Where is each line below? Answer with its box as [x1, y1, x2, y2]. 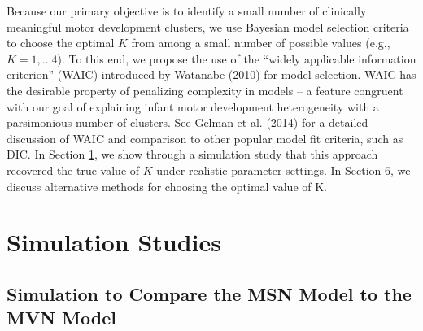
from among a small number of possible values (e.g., [131, 34, 390, 51]
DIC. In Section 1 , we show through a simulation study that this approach [7, 146, 378, 163]
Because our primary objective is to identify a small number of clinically [7, 2, 367, 19]
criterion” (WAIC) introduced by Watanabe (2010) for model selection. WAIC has [7, 66, 416, 83]
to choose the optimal [7, 34, 115, 51]
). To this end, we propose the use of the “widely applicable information [57, 50, 416, 67]
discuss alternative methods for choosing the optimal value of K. [7, 177, 328, 194]
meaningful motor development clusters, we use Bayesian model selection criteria [7, 18, 409, 35]
